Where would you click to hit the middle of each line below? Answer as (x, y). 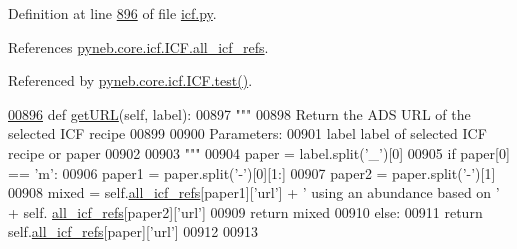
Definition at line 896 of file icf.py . (112, 13)
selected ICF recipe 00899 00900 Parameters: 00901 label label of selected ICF (247, 133)
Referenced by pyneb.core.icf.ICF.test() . (130, 80)
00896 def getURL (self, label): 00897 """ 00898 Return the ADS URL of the (239, 113)
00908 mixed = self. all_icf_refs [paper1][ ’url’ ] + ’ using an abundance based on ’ (254, 192)
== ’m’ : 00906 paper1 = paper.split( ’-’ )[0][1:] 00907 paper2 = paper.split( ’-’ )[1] (252, 172)
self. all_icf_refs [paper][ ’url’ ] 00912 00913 (133, 231)
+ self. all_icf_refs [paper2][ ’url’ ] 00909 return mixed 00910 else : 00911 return (245, 211)
